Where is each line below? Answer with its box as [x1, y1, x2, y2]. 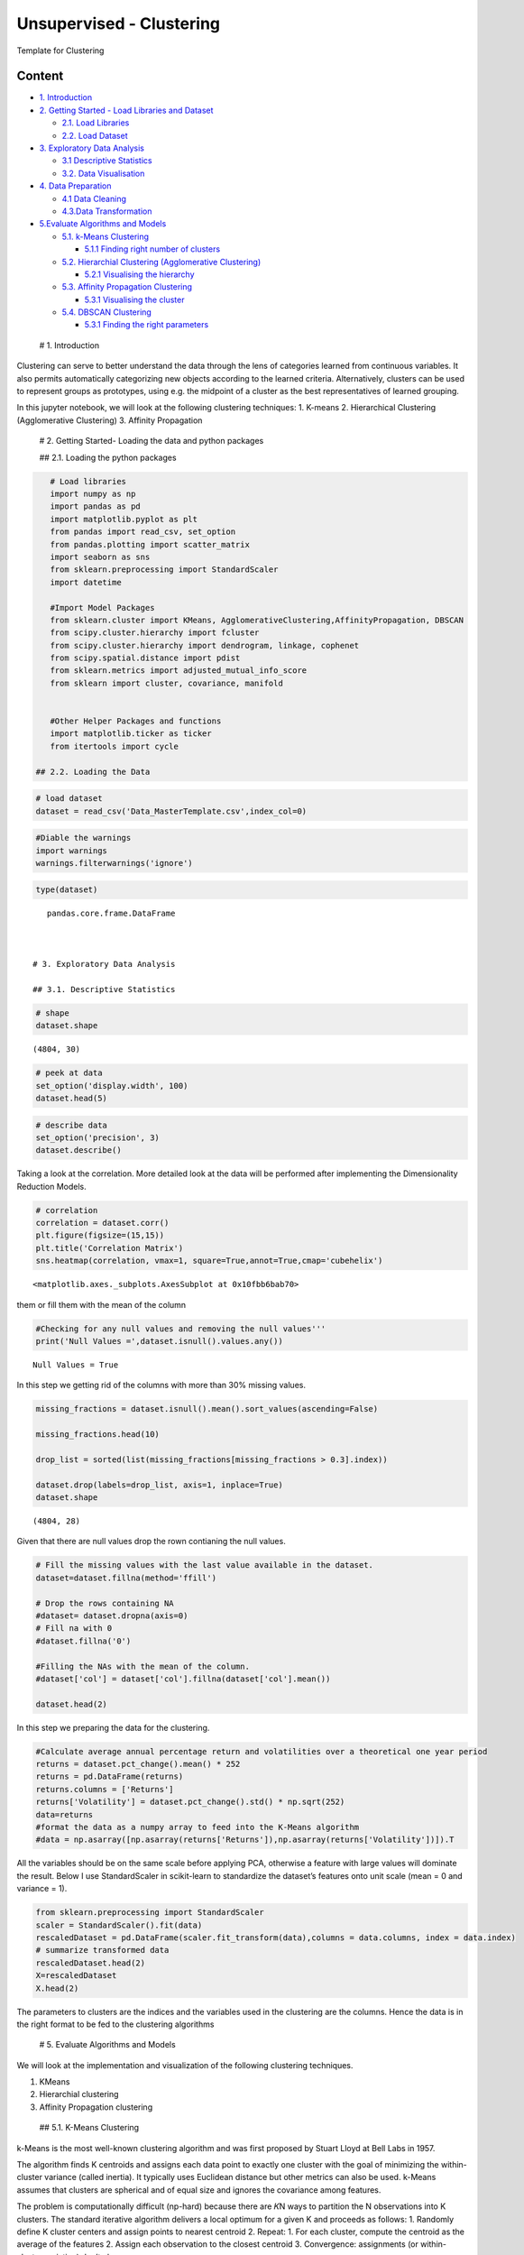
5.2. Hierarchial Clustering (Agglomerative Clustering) [61, 256, 262, 267]
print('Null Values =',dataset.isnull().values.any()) [35, 1336, 283, 1346]
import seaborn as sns [50, 551, 151, 562]
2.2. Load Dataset [61, 130, 128, 141]
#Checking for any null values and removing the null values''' [35, 1323, 326, 1334]
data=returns [35, 1809, 94, 1819]
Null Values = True [32, 1359, 119, 1370]
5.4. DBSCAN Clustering [61, 307, 152, 318]
